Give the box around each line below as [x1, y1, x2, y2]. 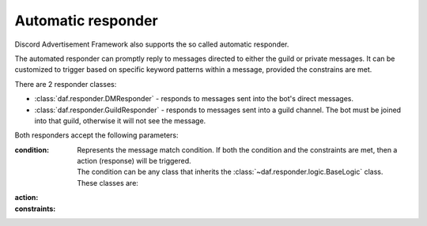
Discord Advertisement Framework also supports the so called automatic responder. [14, 40, 289, 49]
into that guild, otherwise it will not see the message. [34, 115, 206, 126]
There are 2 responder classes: [14, 79, 117, 89]
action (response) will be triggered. [77, 156, 191, 166]
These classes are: [77, 178, 138, 187]
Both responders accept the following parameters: [14, 130, 179, 140]
